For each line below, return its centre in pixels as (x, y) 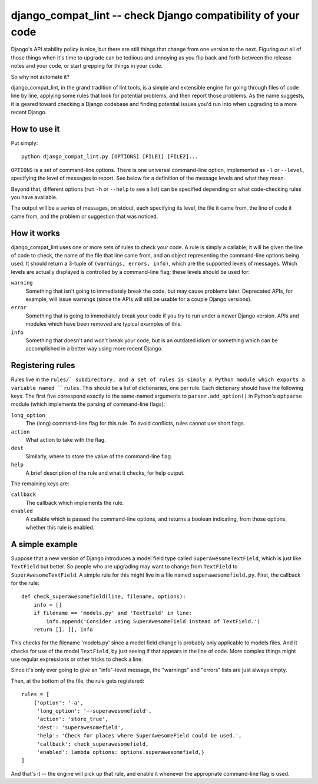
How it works (35, 233)
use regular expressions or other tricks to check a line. (77, 659)
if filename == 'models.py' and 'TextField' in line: (113, 613)
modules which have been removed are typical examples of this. (104, 324)
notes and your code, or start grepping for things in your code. (87, 66)
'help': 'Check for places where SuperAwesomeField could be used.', (139, 736)
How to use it (35, 129)
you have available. (34, 197)
